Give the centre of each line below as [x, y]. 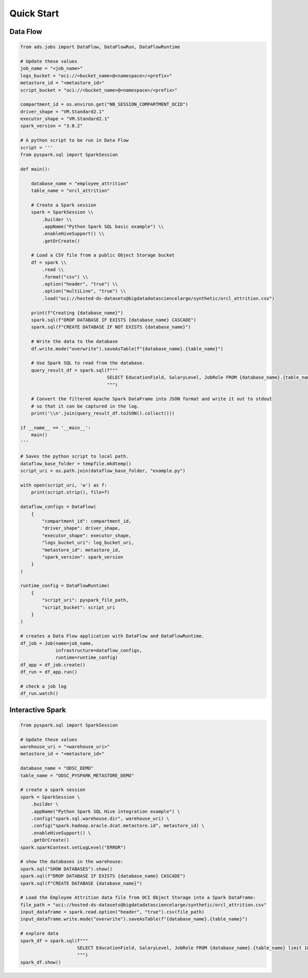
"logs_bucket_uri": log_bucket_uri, [88, 543]
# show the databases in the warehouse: [72, 862]
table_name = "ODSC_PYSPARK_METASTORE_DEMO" [77, 775]
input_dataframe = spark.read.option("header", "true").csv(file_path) [112, 912]
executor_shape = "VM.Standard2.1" [65, 119]
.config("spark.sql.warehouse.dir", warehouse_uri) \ [100, 818]
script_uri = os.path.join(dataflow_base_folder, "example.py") [103, 471]
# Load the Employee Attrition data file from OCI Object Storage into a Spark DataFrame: [138, 898]
